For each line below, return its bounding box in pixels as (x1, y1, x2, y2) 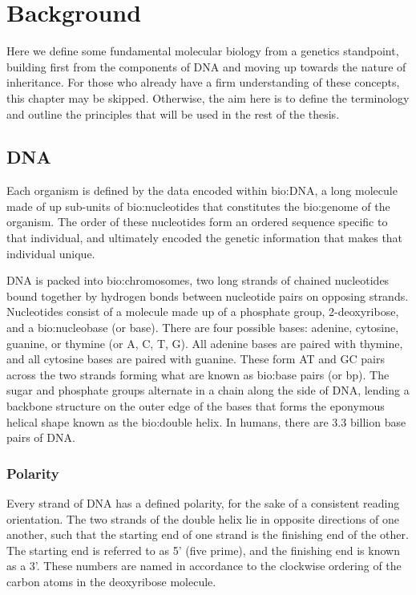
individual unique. (6, 245, 95, 261)
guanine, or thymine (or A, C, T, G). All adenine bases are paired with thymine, (6, 334, 403, 351)
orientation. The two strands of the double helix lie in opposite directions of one (6, 510, 400, 527)
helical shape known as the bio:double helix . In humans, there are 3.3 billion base (6, 413, 406, 430)
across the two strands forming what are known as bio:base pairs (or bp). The (6, 366, 390, 382)
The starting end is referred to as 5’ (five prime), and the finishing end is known (6, 541, 400, 558)
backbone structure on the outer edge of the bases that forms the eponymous (6, 398, 385, 415)
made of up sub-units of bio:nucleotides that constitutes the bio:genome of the (6, 197, 390, 214)
